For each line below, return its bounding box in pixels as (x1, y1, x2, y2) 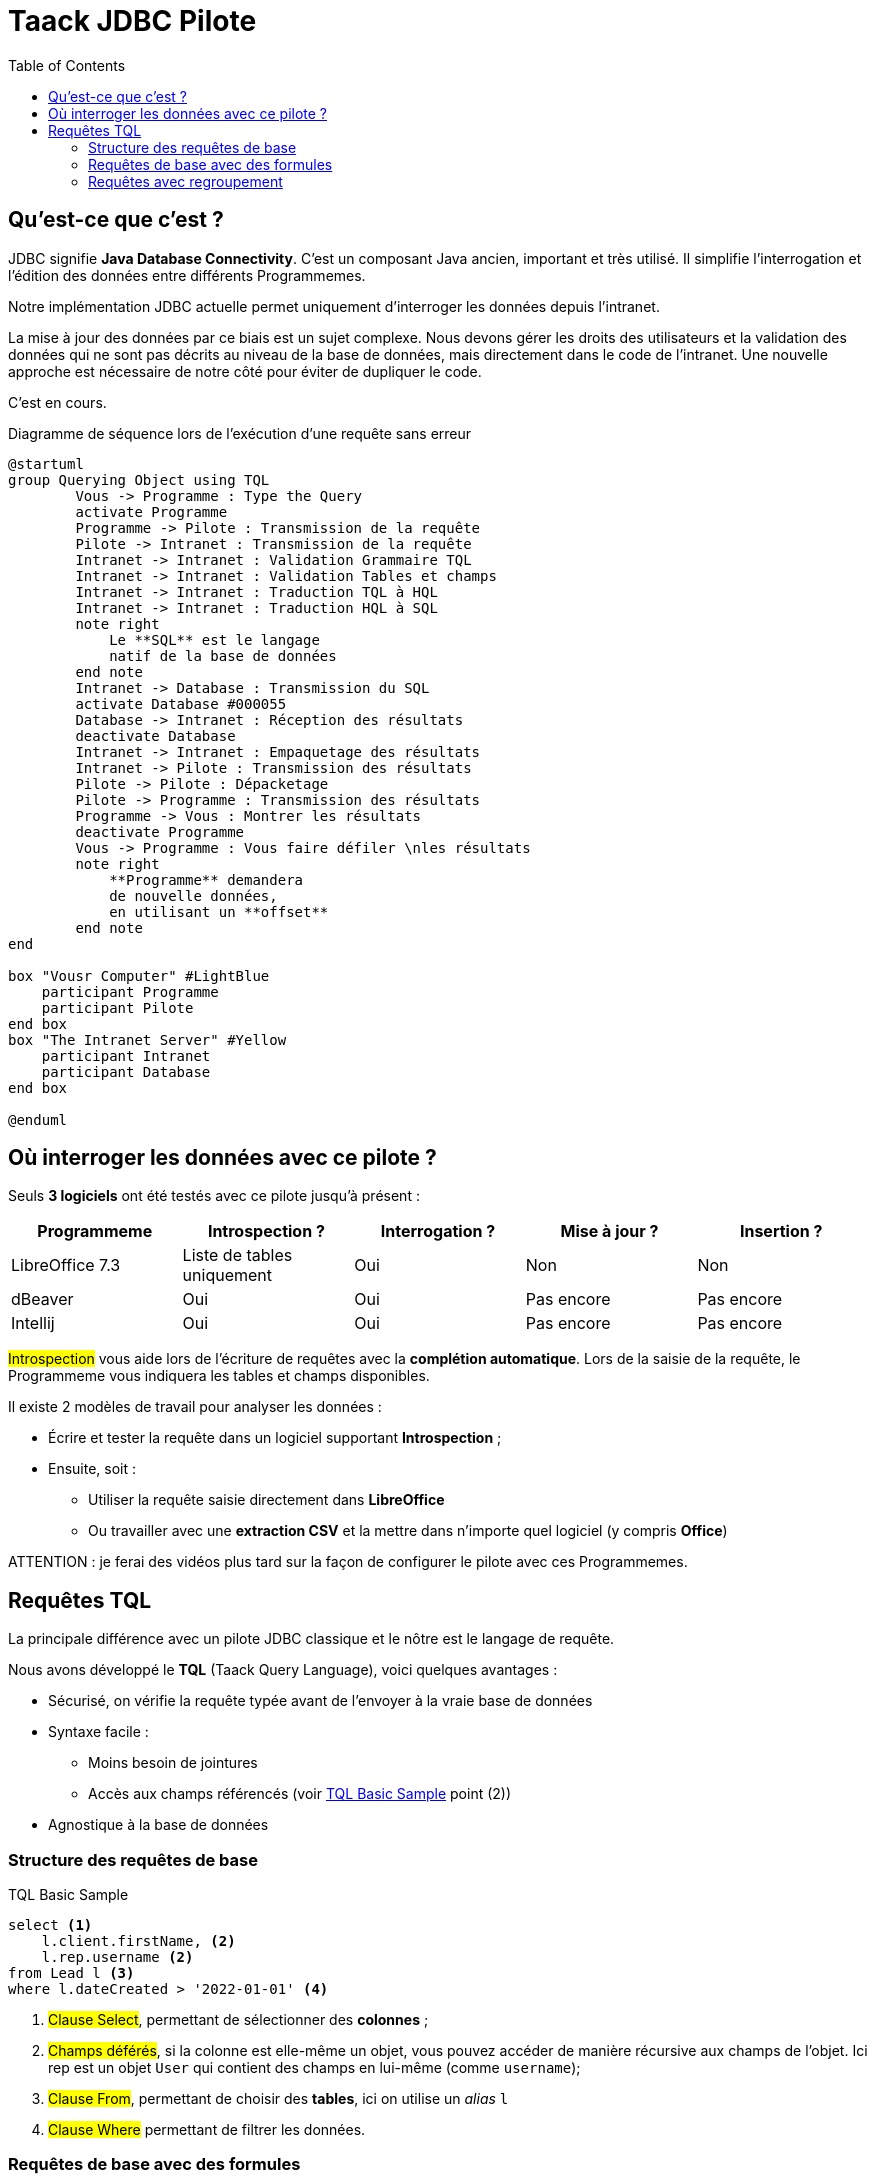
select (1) (8, 1917, 93, 1934)
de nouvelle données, (109, 887, 278, 904)
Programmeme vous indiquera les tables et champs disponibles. (8, 1367, 430, 1385)
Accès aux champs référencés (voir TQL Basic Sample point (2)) (88, 1785, 512, 1803)
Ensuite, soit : (48, 1460, 137, 1478)
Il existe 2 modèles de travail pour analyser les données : (8, 1398, 382, 1416)
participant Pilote (41, 999, 194, 1016)
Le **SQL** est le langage (109, 631, 320, 648)
